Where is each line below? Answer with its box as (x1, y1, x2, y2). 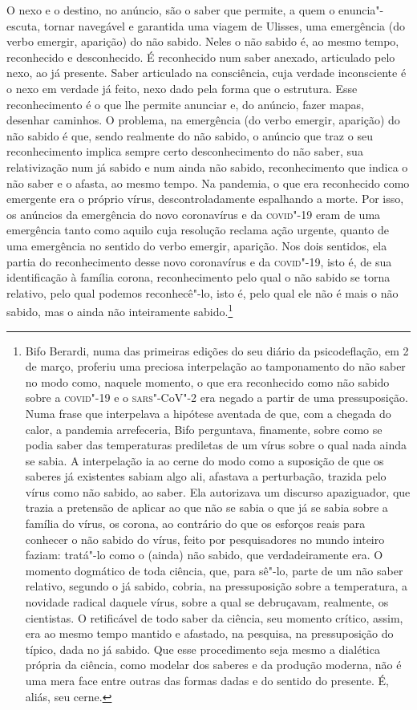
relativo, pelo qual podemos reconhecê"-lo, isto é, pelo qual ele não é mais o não (6, 284, 399, 301)
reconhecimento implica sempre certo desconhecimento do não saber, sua (6, 143, 363, 160)
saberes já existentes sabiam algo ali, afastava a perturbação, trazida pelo (25, 468, 387, 485)
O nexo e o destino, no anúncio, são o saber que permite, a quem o (6, 2, 335, 18)
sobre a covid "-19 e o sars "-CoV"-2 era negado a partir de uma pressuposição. (25, 389, 408, 406)
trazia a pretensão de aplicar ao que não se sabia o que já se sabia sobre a (25, 499, 388, 516)
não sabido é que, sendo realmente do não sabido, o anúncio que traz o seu (6, 127, 373, 144)
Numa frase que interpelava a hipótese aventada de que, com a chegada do (25, 404, 391, 421)
